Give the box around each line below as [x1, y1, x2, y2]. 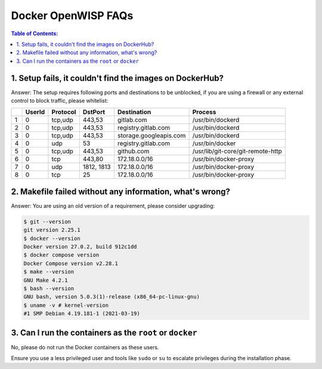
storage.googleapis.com [117, 131, 186, 140]
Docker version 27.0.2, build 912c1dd [23, 244, 137, 250]
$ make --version [23, 269, 75, 275]
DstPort [82, 108, 106, 116]
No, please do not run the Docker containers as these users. [11, 343, 159, 350]
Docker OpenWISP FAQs [11, 9, 134, 22]
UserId [25, 108, 45, 116]
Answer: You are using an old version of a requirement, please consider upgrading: [11, 202, 215, 209]
